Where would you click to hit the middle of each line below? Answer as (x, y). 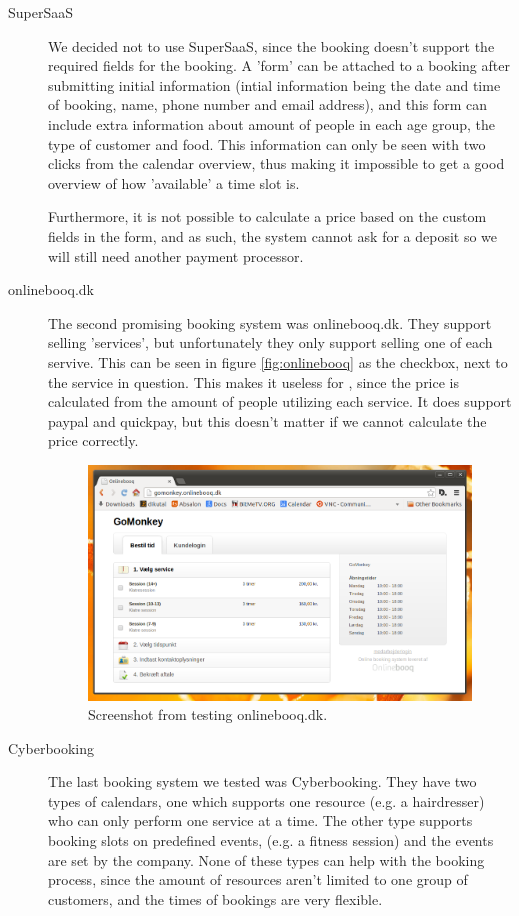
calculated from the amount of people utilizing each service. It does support (280, 401)
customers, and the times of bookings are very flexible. (215, 898)
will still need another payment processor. (176, 255)
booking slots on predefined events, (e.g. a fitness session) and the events (271, 840)
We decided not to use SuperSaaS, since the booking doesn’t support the (271, 45)
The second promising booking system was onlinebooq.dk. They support (270, 322)
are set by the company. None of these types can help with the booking (266, 859)
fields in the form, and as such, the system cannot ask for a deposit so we (273, 235)
